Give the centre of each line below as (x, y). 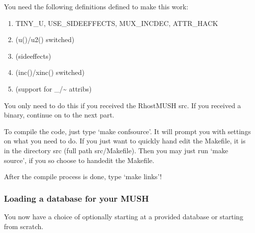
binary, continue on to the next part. (59, 115)
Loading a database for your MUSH (77, 198)
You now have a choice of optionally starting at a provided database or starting (124, 216)
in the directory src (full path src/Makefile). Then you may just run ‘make (116, 150)
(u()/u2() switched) (45, 39)
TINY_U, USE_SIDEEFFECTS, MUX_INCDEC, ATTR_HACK (117, 23)
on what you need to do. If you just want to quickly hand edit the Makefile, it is (125, 141)
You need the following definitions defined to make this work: (96, 6)
